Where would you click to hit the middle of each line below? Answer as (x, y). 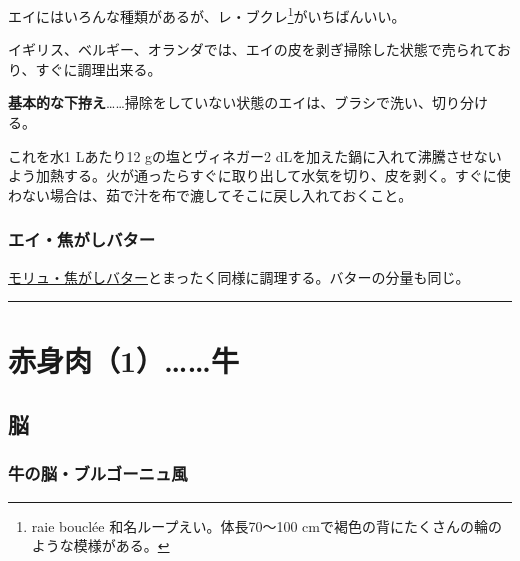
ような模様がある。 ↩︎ (100, 545)
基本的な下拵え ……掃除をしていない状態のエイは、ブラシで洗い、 (220, 102)
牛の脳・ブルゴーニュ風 (98, 473)
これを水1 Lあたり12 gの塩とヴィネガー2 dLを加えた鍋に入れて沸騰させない (255, 155)
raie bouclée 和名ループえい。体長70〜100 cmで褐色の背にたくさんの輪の (266, 525)
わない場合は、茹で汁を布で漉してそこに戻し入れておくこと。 (210, 194)
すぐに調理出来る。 (98, 68)
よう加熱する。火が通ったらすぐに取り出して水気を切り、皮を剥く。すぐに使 (259, 175)
